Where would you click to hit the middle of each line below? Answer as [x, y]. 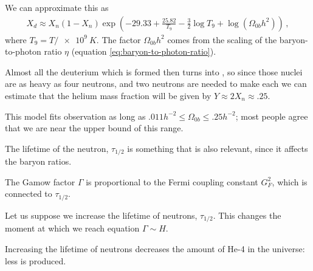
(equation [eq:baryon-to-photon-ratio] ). [144, 51]
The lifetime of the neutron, [57, 148]
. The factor [119, 39]
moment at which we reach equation [72, 228]
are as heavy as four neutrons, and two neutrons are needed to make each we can [156, 84]
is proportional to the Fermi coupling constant [172, 181]
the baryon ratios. [38, 161]
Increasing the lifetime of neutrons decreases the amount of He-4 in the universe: [155, 248]
